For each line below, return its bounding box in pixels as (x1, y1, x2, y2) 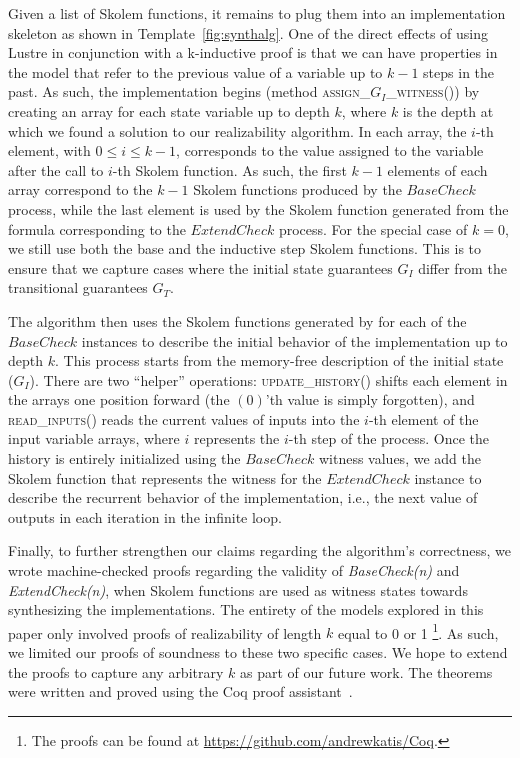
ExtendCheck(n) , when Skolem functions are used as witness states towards (8, 579, 468, 600)
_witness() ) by (386, 81, 480, 102)
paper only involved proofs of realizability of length (8, 622, 322, 643)
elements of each (387, 159, 488, 180)
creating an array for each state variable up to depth (8, 100, 330, 121)
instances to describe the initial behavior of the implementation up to (81, 330, 508, 351)
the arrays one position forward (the (8, 389, 230, 410)
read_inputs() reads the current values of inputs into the (8, 408, 360, 429)
